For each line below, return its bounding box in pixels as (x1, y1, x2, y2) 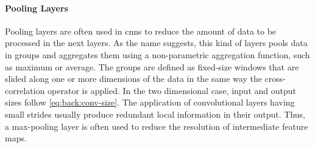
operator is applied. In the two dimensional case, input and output (48, 84, 296, 96)
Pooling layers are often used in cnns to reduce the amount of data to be (5, 24, 277, 37)
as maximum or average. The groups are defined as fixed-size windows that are (5, 60, 299, 73)
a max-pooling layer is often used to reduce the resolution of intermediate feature (5, 119, 308, 132)
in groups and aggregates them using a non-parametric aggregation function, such (5, 48, 310, 61)
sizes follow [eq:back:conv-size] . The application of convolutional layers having (5, 96, 295, 109)
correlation (5, 84, 45, 96)
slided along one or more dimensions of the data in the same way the (5, 72, 262, 85)
